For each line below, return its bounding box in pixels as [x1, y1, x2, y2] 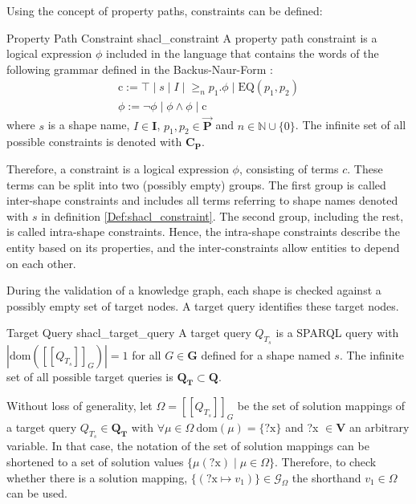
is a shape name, [47, 116, 130, 133]
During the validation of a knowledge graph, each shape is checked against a [6, 282, 381, 299]
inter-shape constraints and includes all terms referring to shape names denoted [6, 192, 398, 209]
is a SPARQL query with [275, 324, 399, 341]
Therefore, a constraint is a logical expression [6, 161, 229, 177]
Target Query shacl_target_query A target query [6, 324, 251, 341]
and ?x [285, 419, 319, 436]
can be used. [6, 485, 67, 502]
